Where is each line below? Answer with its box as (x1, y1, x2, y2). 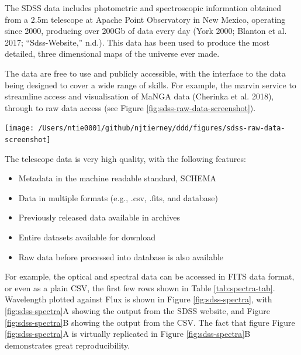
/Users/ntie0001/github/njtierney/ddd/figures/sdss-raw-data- (38, 124, 285, 133)
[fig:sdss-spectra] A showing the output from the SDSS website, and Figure (5, 305, 271, 316)
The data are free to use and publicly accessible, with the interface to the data (5, 67, 286, 79)
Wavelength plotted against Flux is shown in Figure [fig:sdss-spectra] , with (5, 293, 272, 305)
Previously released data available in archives (18, 211, 181, 223)
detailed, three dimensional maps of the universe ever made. (5, 47, 220, 60)
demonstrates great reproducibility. (5, 339, 130, 351)
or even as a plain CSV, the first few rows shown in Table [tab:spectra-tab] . (5, 281, 275, 294)
